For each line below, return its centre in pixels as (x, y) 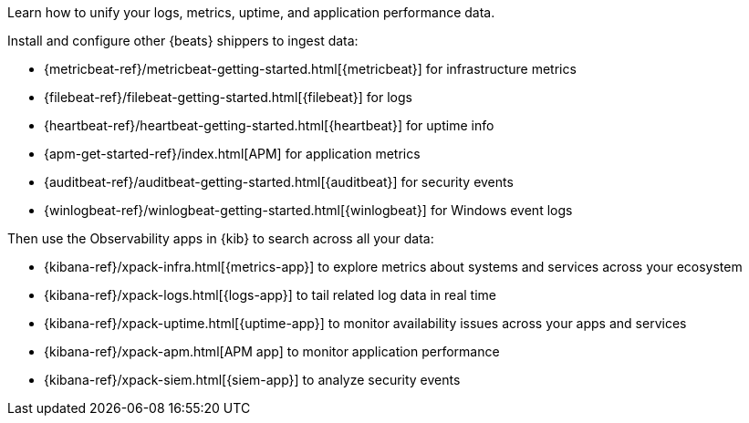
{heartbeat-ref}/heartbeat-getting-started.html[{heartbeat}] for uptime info (269, 125)
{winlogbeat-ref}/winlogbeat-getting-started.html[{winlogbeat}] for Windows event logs (308, 210)
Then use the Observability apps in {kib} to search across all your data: (221, 238)
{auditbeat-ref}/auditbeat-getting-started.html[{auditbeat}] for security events (279, 182)
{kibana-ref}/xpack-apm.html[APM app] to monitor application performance (272, 351)
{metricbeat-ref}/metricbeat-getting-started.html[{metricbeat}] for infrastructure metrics (310, 69)
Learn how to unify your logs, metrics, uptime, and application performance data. (251, 12)
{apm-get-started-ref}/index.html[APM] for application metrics (232, 154)
